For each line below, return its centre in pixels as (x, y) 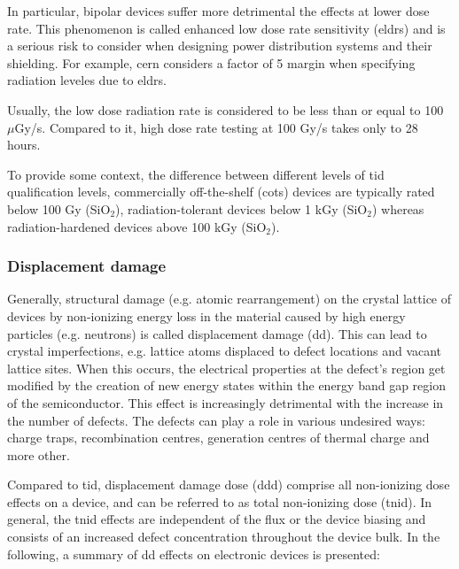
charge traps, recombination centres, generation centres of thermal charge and (218, 438)
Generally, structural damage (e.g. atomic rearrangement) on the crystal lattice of (229, 299)
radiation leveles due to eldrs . (87, 80)
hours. (24, 145)
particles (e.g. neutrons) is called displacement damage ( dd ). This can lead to (217, 333)
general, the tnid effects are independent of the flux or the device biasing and (217, 519)
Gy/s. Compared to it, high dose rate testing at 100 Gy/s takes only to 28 (216, 127)
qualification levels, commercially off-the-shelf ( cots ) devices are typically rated (221, 192)
